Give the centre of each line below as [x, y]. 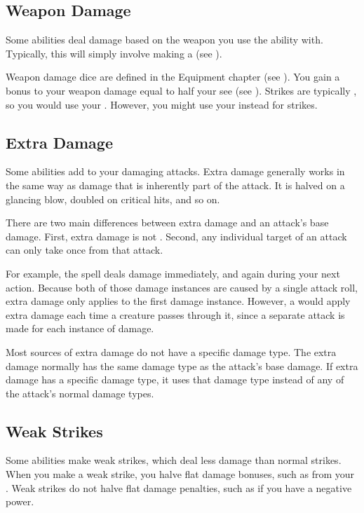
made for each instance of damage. [80, 328]
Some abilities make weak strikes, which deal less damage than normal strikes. [174, 460]
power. [20, 501]
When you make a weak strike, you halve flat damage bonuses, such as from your [180, 474]
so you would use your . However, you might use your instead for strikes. [162, 104]
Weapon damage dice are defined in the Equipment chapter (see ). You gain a [173, 77]
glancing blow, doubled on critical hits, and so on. [113, 199]
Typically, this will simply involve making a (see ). [114, 53]
